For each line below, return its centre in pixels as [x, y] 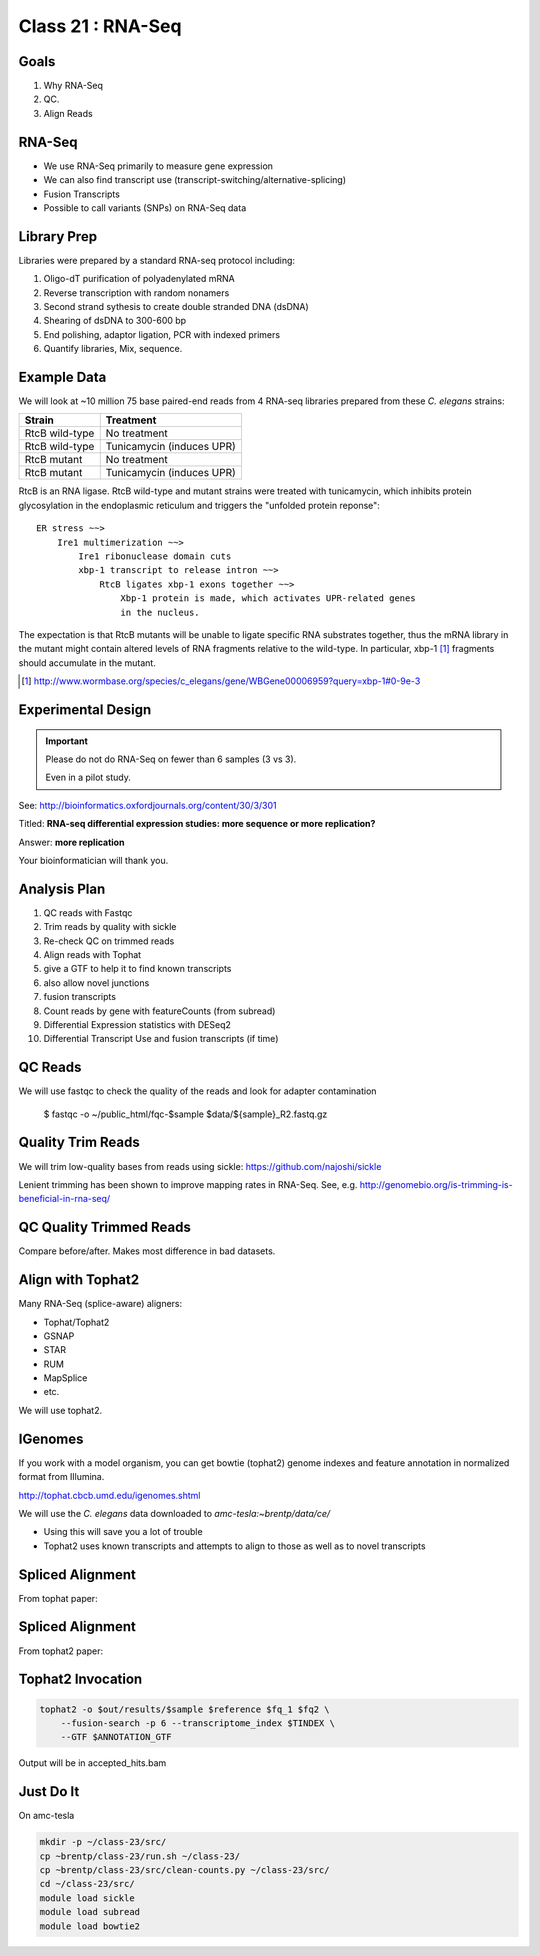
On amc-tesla [46, 1816]
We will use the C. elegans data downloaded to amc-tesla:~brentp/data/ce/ [174, 1513]
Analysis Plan [62, 888]
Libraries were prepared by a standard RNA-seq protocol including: [156, 260]
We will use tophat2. [60, 1410]
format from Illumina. [61, 1477]
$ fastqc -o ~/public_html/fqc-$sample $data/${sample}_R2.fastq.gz [185, 1114]
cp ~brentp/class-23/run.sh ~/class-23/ [139, 1856]
